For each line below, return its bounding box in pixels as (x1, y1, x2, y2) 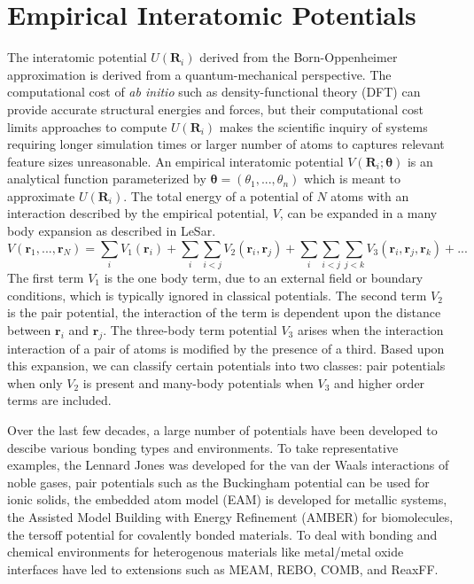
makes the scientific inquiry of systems (219, 117, 428, 136)
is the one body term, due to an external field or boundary (104, 268, 423, 286)
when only (7, 373, 63, 392)
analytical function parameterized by (7, 169, 206, 188)
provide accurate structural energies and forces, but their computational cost (7, 99, 423, 118)
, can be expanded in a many (279, 204, 438, 222)
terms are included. (7, 391, 112, 409)
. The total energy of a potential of (123, 186, 313, 205)
